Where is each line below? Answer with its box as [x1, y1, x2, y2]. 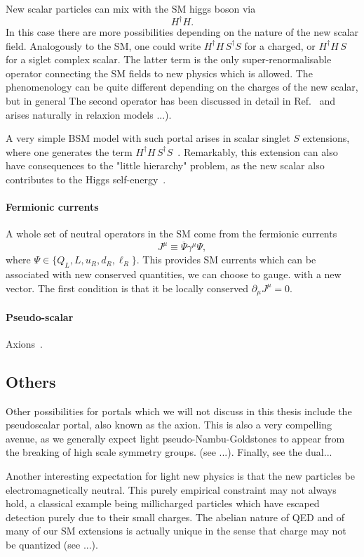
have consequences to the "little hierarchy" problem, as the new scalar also [6, 158, 325, 173]
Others [6, 370, 56, 392]
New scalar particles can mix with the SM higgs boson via [6, 1, 256, 15]
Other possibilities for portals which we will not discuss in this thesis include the [6, 403, 352, 418]
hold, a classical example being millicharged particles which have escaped [6, 496, 320, 511]
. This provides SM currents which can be [136, 252, 316, 267]
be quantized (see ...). [6, 537, 98, 552]
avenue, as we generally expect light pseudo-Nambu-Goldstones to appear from [6, 431, 345, 445]
